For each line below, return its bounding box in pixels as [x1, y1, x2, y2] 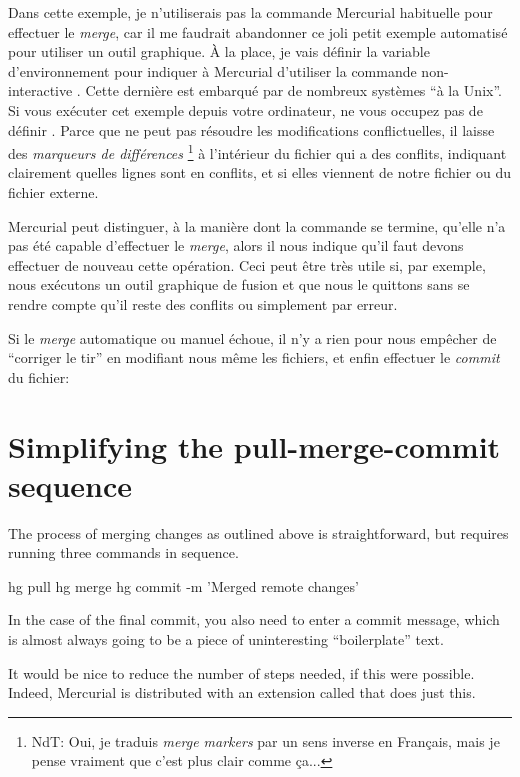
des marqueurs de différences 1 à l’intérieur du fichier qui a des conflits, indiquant [8, 140, 507, 163]
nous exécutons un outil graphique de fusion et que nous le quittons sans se [8, 274, 470, 295]
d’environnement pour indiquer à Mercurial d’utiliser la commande [8, 60, 417, 81]
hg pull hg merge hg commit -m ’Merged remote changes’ [8, 575, 359, 596]
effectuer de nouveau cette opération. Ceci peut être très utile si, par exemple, [8, 254, 486, 275]
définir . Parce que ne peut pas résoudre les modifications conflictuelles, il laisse [8, 119, 495, 140]
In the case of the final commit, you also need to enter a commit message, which [8, 609, 500, 630]
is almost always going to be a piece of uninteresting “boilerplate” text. [8, 629, 444, 650]
